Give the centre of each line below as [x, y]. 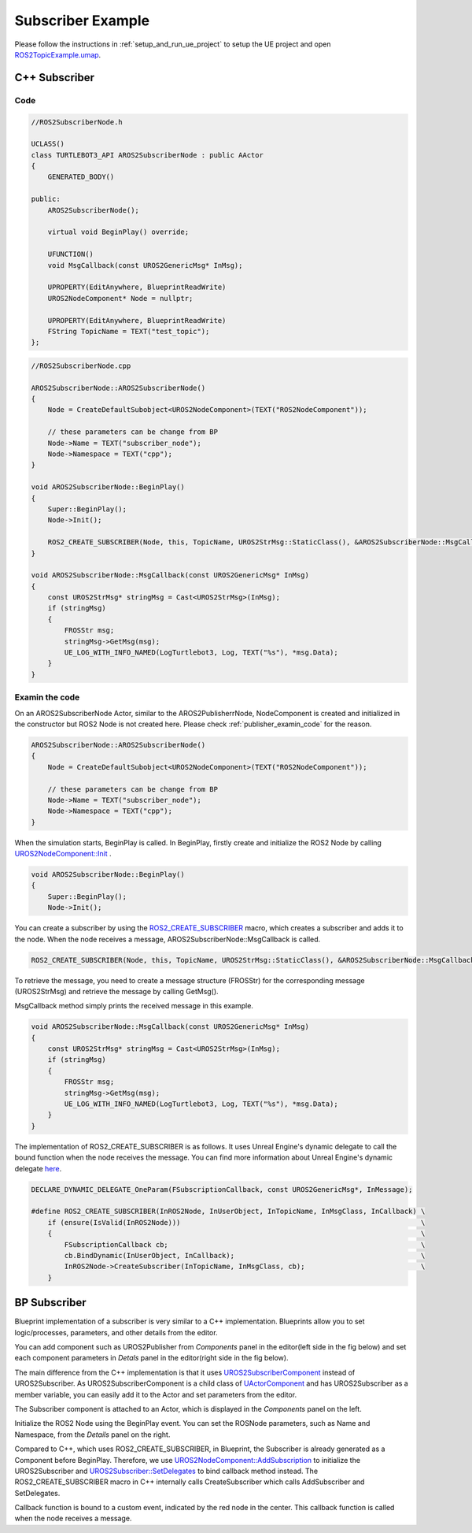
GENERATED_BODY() [81, 177]
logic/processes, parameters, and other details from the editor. [116, 1332]
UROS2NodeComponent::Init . [63, 854]
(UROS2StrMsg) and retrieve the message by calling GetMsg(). [117, 991]
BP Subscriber [50, 1303]
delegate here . [38, 1168]
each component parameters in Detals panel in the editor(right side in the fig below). [151, 1358]
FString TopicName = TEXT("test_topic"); [129, 331]
